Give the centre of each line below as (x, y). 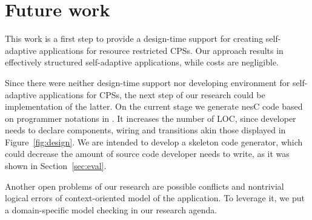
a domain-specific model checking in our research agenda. (111, 209)
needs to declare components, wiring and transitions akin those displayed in (145, 130)
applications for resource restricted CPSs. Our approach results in (161, 50)
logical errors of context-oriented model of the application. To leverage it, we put (155, 198)
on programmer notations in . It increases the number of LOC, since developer (151, 118)
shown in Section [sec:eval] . (56, 166)
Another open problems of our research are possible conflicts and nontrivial (144, 186)
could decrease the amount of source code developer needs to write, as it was (147, 154)
